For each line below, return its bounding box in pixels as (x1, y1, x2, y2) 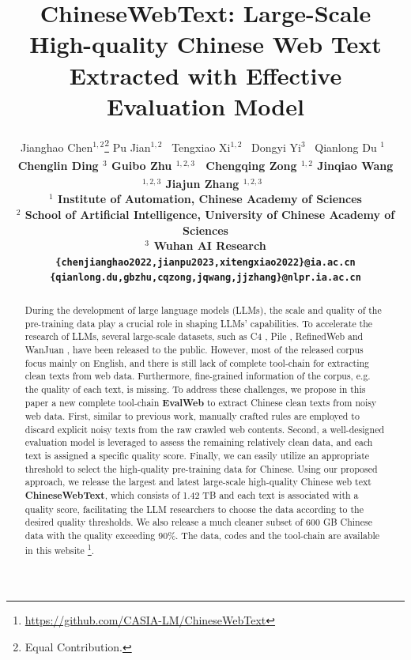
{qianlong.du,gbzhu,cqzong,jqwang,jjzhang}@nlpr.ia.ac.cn (50, 272, 361, 284)
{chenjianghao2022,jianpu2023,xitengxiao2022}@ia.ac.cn (55, 256, 356, 268)
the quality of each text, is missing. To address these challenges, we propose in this (25, 382, 366, 395)
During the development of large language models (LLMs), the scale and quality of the (25, 303, 382, 316)
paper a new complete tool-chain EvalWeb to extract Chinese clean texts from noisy (25, 395, 377, 409)
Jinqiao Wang (317, 157, 394, 173)
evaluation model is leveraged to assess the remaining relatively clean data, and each (25, 436, 373, 449)
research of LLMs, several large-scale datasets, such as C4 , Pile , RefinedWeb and (25, 330, 364, 343)
